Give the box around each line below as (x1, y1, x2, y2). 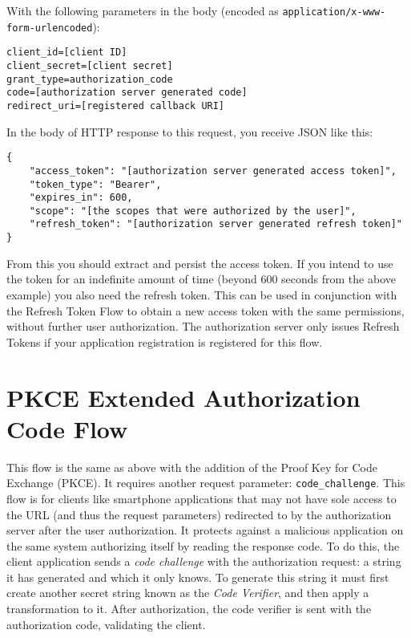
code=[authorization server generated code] (6, 87, 248, 99)
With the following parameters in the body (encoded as (6, 2, 279, 18)
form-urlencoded (6, 22, 93, 34)
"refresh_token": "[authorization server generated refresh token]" (29, 218, 402, 230)
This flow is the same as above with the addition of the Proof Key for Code (6, 458, 377, 475)
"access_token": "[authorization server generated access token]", (29, 165, 397, 177)
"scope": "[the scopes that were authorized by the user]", (29, 205, 357, 217)
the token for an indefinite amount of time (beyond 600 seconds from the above (6, 270, 396, 287)
